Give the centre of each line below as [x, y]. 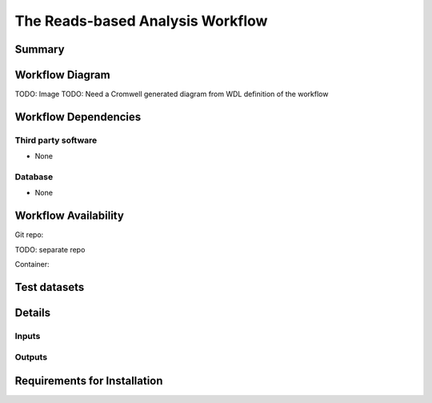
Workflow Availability [69, 216]
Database [34, 177]
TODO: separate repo [50, 249]
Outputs [31, 357]
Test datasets [50, 287]
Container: [32, 264]
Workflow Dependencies [78, 117]
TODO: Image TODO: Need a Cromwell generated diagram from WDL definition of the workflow [172, 94]
